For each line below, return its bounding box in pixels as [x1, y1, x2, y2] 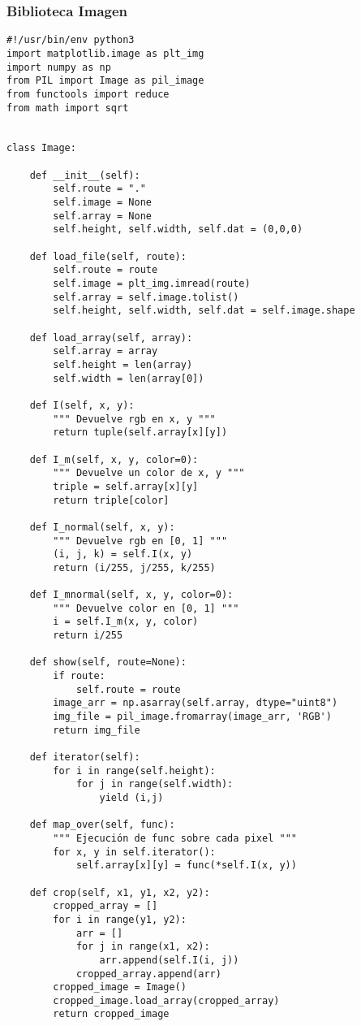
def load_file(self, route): [29, 250, 187, 262]
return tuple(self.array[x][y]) [53, 426, 228, 439]
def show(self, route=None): [29, 656, 187, 669]
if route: [53, 670, 105, 682]
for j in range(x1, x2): [75, 941, 210, 953]
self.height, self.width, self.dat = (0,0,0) [53, 223, 303, 236]
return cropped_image [53, 1008, 170, 1020]
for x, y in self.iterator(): [53, 846, 216, 858]
